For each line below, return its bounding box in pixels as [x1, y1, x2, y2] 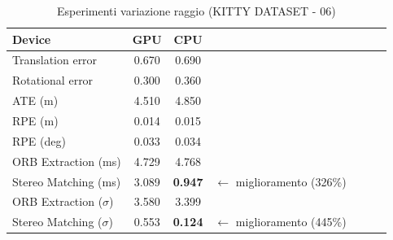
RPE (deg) [12, 132, 66, 149]
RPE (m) [12, 111, 59, 129]
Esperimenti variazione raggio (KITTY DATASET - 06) [56, 2, 336, 19]
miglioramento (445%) [235, 213, 347, 230]
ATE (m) [12, 92, 59, 109]
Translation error [12, 51, 98, 68]
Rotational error [12, 72, 94, 89]
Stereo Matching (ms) [12, 172, 121, 190]
